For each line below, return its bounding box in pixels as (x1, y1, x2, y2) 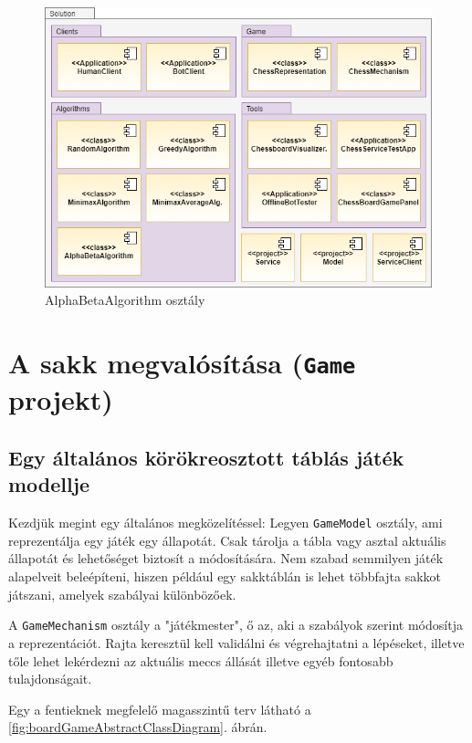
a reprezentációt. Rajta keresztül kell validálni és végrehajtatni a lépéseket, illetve (8, 633, 465, 652)
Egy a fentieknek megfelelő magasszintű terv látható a (8, 699, 311, 718)
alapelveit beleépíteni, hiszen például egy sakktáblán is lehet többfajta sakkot (8, 567, 442, 586)
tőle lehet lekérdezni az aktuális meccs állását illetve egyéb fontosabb (8, 651, 393, 670)
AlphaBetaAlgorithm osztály (45, 290, 205, 309)
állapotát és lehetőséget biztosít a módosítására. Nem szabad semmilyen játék (8, 549, 444, 568)
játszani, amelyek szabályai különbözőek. (8, 584, 236, 603)
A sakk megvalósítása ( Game (8, 344, 356, 382)
